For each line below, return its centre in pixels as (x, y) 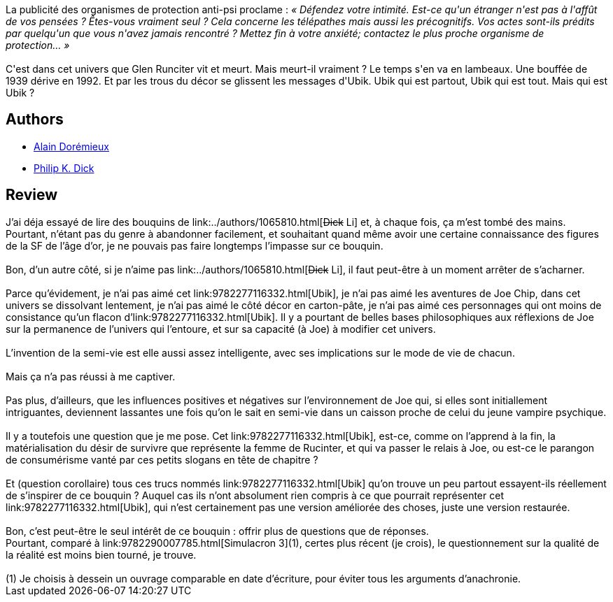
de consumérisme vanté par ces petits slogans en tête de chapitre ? (162, 459)
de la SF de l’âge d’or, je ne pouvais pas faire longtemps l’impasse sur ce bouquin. (195, 245)
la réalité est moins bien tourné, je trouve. (101, 554)
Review (32, 195)
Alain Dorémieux (71, 146)
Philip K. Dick (64, 168)
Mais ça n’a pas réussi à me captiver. (91, 376)
